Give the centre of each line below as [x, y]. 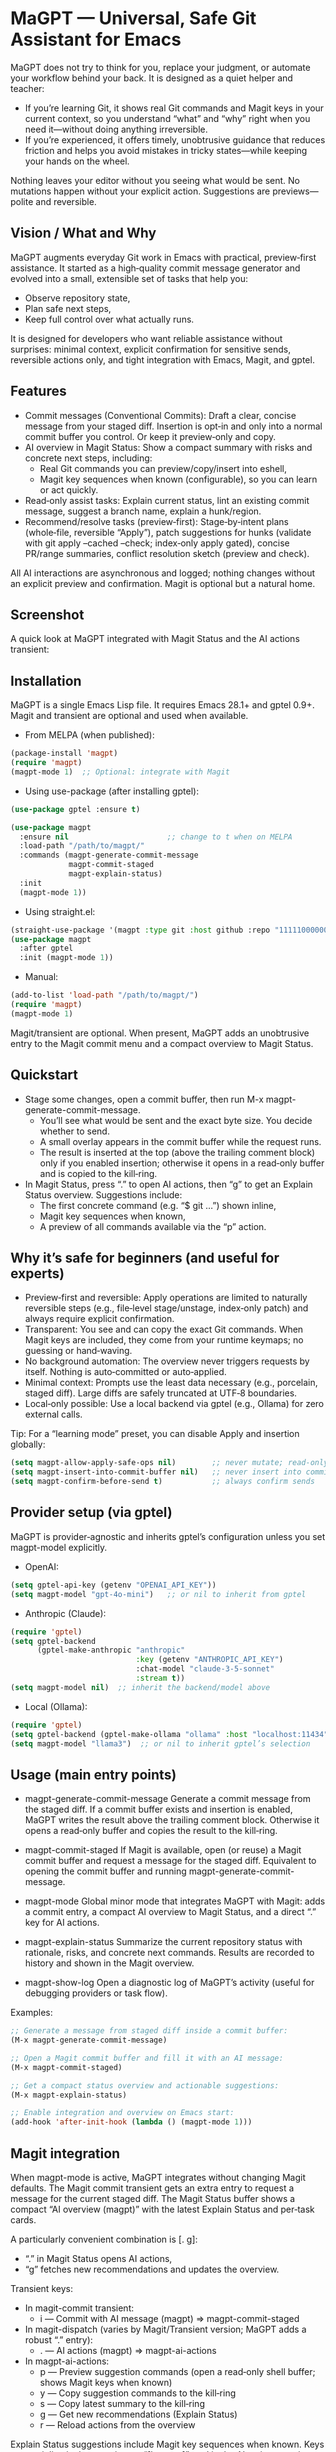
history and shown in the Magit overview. [109, 1963]
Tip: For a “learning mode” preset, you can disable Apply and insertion [155, 1434]
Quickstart [44, 1075]
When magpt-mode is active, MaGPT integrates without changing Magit [158, 2177]
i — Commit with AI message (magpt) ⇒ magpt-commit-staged [169, 2318]
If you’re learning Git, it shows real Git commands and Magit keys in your [174, 108]
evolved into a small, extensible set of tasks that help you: [129, 278]
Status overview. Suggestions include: [103, 1194]
